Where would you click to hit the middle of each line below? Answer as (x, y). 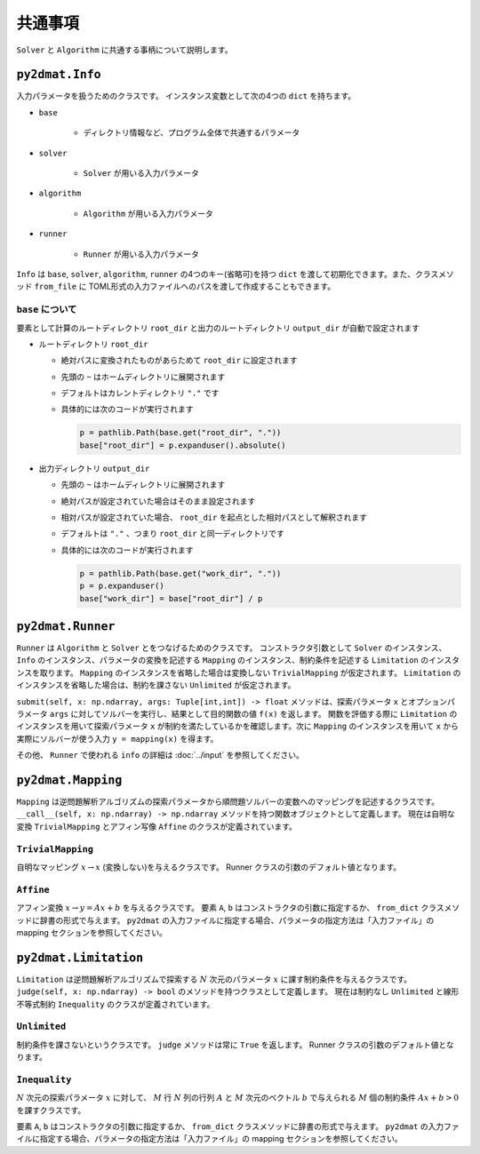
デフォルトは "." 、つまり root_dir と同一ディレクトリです (172, 534)
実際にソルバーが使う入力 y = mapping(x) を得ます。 (117, 738)
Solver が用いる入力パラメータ (141, 173)
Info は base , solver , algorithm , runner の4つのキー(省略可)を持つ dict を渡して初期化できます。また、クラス (228, 274)
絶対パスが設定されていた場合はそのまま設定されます (158, 501)
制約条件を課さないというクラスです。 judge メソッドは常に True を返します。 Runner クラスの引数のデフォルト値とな (235, 1045)
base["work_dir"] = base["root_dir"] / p (171, 598)
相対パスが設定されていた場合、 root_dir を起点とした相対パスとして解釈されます (214, 517)
